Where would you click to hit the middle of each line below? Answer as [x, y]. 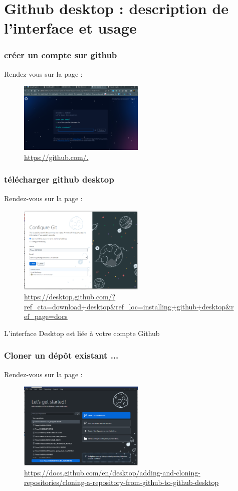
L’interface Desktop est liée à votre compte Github [82, 333]
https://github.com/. [56, 157]
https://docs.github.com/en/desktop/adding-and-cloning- [112, 472]
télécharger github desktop [59, 179]
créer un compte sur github [61, 55]
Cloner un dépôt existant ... [61, 355]
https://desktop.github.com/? [70, 297]
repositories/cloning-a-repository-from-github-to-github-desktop [122, 482]
